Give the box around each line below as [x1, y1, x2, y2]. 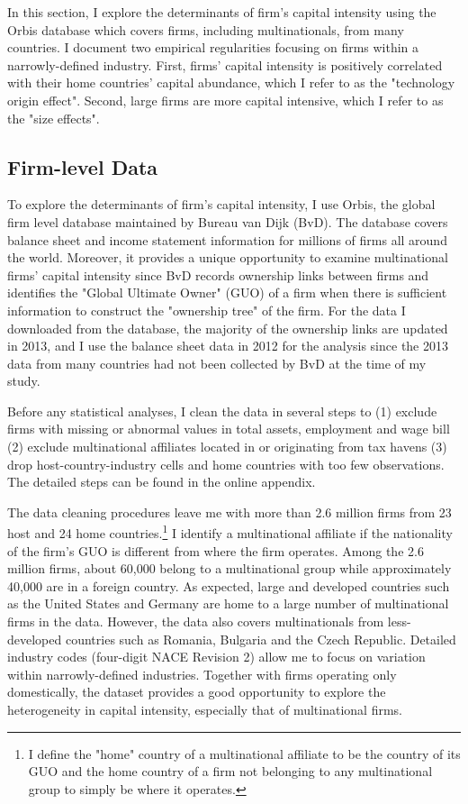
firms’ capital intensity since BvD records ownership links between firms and [7, 265, 429, 284]
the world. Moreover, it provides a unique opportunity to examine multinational [7, 248, 448, 267]
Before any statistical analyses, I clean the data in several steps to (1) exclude [7, 401, 437, 420]
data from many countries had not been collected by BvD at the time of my [7, 353, 427, 372]
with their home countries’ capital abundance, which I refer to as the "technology [7, 73, 455, 92]
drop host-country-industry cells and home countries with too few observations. [7, 454, 445, 473]
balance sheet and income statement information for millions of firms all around [7, 230, 447, 249]
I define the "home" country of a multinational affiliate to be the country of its [28, 744, 461, 763]
